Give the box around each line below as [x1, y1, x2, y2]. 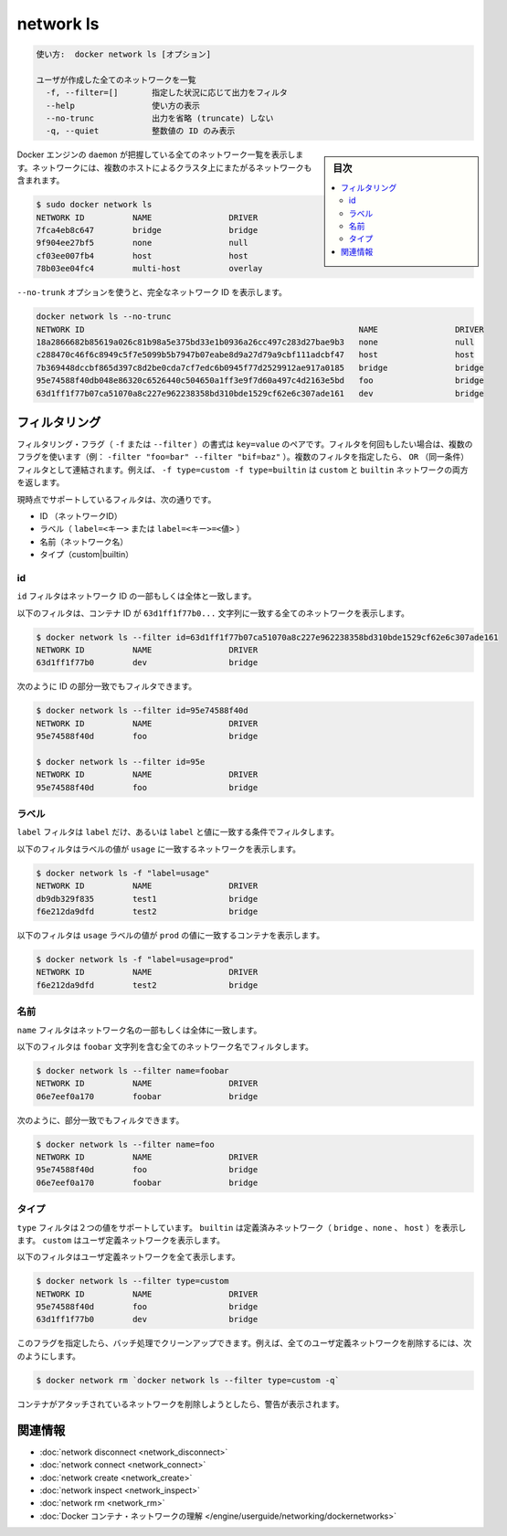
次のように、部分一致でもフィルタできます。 [16, 1115, 185, 1126]
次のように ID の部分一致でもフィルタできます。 [16, 681, 197, 692]
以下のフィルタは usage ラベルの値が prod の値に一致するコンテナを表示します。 [16, 930, 324, 940]
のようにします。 [16, 1351, 81, 1361]
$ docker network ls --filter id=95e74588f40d [36, 705, 248, 716]
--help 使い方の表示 [46, 101, 200, 111]
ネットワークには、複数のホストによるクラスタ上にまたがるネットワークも [32, 162, 312, 173]
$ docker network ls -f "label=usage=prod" [36, 954, 235, 964]
